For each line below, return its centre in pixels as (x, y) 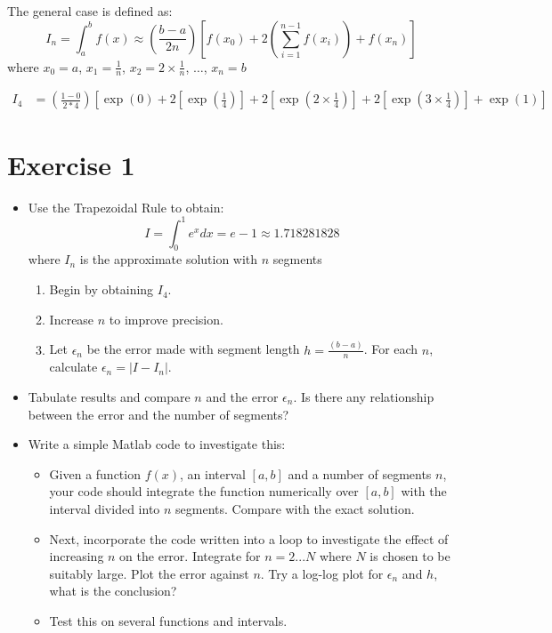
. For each (391, 349)
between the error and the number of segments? (158, 414)
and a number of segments (360, 473)
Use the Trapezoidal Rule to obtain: (126, 207)
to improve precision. (166, 319)
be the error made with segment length (193, 349)
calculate (73, 367)
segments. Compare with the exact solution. (295, 508)
